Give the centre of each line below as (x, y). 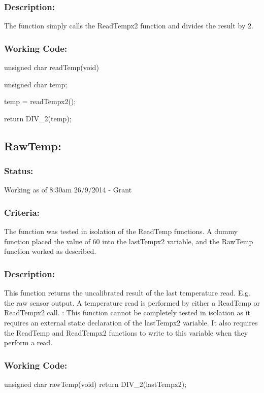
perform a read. (28, 342)
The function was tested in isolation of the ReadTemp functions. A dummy (121, 231)
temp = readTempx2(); (40, 101)
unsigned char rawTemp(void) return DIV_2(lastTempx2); (95, 384)
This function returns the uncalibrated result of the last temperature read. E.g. (127, 293)
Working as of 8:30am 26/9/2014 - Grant (68, 190)
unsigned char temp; (36, 84)
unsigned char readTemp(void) (52, 67)
